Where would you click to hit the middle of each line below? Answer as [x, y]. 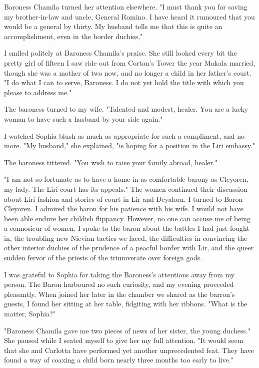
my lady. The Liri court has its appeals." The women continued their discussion [126, 189]
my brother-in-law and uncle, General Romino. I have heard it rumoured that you [129, 16]
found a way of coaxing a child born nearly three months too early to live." [119, 360]
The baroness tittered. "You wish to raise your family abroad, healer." [111, 162]
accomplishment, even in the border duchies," [73, 36]
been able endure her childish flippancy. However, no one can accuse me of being [127, 218]
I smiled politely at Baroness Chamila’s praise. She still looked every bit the [120, 53]
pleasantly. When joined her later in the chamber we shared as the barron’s [119, 294]
